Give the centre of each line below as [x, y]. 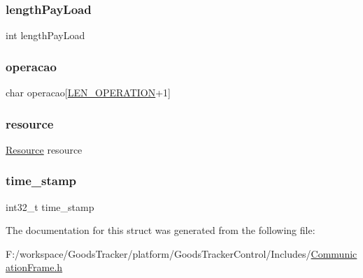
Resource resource [44, 149]
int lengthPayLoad [45, 35]
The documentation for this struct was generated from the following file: [161, 230]
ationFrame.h [34, 267]
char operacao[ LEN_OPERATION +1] [88, 93]
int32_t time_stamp [50, 206]
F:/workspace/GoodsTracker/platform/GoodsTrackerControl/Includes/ [158, 253]
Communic [334, 253]
